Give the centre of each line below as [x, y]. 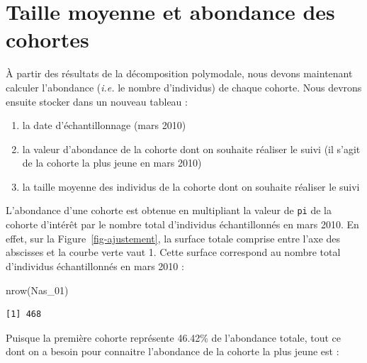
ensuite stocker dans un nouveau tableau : [97, 101]
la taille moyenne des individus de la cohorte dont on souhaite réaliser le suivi [191, 186]
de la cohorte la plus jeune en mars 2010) [112, 163]
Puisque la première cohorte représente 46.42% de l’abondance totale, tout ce [174, 337]
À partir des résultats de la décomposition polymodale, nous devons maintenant [179, 73]
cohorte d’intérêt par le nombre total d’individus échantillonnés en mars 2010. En [182, 224]
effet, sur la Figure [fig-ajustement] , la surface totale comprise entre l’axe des [173, 238]
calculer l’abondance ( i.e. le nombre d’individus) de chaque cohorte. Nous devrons [184, 87]
